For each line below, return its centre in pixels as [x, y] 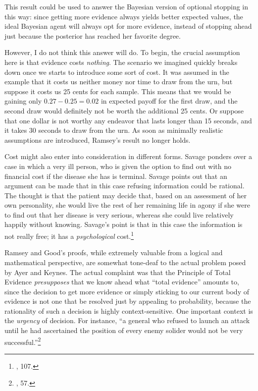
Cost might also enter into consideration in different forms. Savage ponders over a [128, 156]
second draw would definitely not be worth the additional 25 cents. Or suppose [124, 110]
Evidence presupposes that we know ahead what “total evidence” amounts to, [122, 282]
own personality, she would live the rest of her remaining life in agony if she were [127, 205]
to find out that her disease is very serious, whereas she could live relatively [119, 214]
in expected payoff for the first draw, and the [169, 101]
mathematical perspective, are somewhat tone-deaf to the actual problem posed [125, 262]
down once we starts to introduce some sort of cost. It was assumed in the [117, 72]
